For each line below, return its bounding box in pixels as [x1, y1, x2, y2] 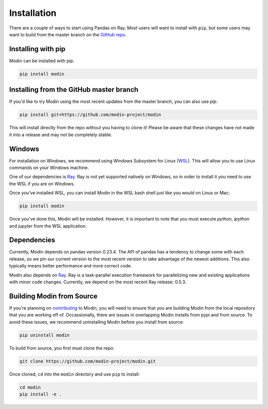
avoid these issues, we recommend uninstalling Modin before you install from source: [9, 319, 184, 325]
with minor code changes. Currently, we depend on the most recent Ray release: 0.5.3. [9, 279, 187, 285]
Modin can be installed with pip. [9, 58, 74, 64]
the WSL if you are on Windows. [9, 180, 75, 186]
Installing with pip [9, 45, 66, 53]
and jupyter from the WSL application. [9, 223, 87, 229]
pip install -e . [19, 391, 62, 397]
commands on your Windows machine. [9, 164, 89, 170]
